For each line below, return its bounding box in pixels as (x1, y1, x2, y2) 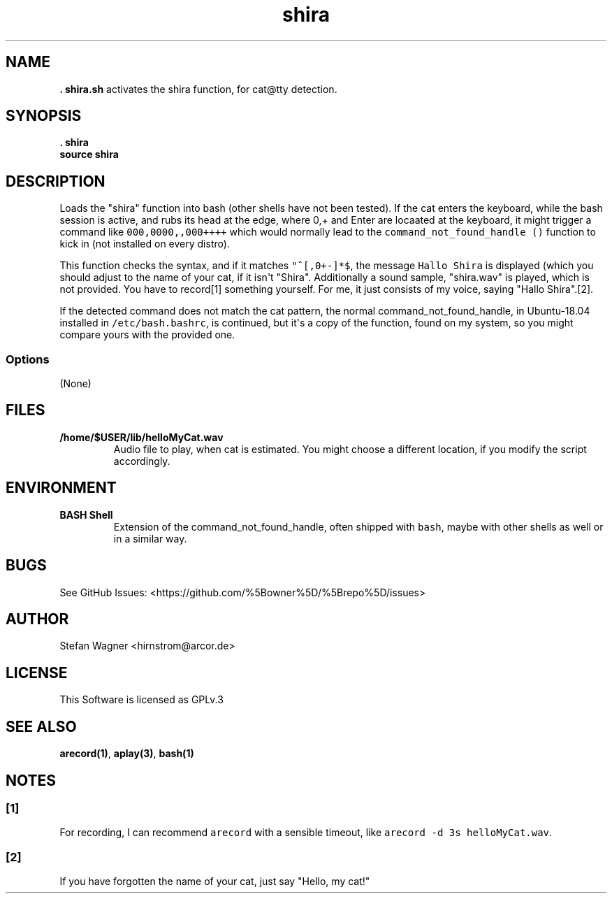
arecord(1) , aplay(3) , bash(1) (59, 747, 194, 760)
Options (6, 352, 50, 366)
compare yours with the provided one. (59, 329, 235, 341)
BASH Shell (59, 508, 113, 521)
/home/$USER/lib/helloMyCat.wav (59, 431, 224, 443)
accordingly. (113, 454, 170, 467)
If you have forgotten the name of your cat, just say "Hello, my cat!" (59, 875, 370, 888)
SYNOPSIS (6, 107, 82, 125)
